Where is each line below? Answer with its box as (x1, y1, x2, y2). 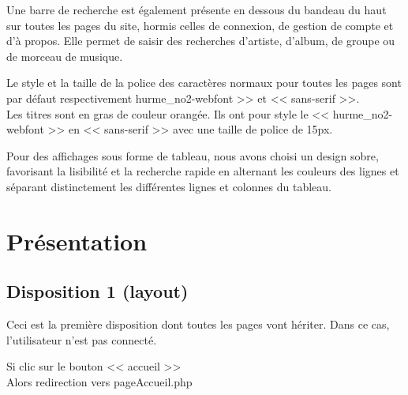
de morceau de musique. (6, 47, 123, 64)
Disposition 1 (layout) (6, 279, 189, 303)
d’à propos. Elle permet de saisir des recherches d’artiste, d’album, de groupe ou (6, 32, 395, 49)
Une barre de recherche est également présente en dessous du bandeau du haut (6, 2, 387, 17)
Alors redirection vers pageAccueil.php (6, 373, 193, 389)
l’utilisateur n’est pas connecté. (6, 331, 157, 348)
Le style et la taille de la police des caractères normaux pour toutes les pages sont (6, 74, 402, 91)
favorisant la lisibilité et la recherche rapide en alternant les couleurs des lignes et (6, 163, 399, 179)
